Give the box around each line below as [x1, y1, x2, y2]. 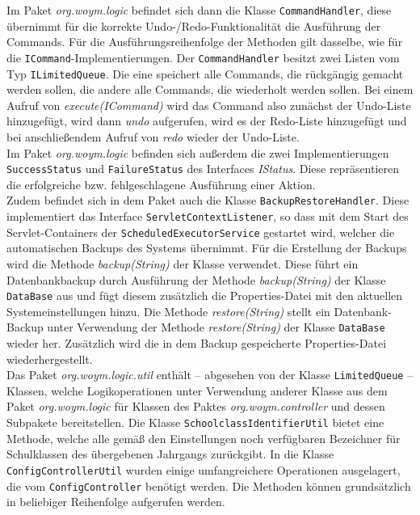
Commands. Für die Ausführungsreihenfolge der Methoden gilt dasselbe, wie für [6, 33, 403, 50]
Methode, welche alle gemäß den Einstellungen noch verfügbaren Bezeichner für [6, 429, 401, 446]
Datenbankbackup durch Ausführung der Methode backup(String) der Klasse [6, 271, 386, 288]
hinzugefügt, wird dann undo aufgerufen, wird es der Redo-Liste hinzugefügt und [6, 112, 407, 129]
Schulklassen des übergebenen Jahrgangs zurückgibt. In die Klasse [6, 445, 334, 462]
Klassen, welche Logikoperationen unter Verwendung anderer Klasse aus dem [6, 382, 388, 399]
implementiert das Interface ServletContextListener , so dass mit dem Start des [6, 208, 409, 225]
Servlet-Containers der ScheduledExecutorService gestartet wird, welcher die [6, 223, 395, 240]
